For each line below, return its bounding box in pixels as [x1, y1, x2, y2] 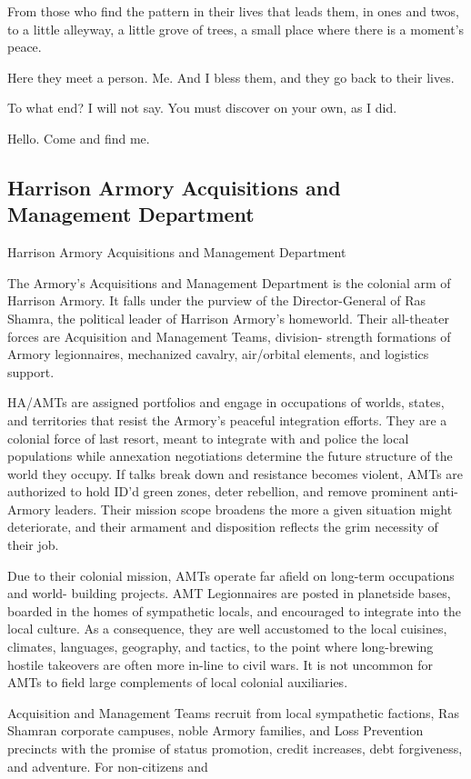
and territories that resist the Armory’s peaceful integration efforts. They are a [7, 410, 447, 429]
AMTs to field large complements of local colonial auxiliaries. [7, 673, 348, 692]
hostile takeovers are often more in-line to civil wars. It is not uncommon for [7, 654, 433, 674]
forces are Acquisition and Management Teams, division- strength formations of [7, 326, 451, 345]
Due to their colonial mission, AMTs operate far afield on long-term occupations [7, 565, 455, 584]
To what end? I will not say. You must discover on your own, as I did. [7, 98, 397, 117]
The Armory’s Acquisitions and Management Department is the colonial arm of [7, 273, 451, 292]
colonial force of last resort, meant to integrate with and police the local [7, 428, 409, 447]
